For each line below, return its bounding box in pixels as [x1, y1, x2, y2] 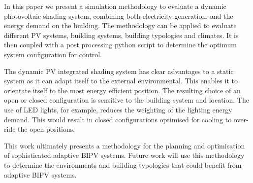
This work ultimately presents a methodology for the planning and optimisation [4, 140, 245, 150]
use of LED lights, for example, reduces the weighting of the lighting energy [4, 104, 232, 114]
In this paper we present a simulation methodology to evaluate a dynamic [4, 1, 226, 11]
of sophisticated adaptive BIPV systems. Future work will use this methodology [4, 150, 245, 160]
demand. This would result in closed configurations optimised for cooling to [4, 114, 232, 124]
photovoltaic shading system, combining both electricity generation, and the [4, 10, 233, 21]
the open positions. [18, 124, 75, 134]
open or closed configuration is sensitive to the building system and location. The [4, 95, 249, 105]
